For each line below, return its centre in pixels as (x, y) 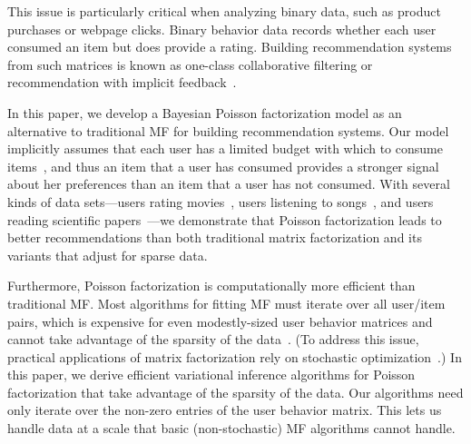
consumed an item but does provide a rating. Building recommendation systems (230, 47)
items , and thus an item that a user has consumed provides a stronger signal (223, 166)
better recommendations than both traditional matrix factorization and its (215, 237)
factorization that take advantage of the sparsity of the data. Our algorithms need (235, 392)
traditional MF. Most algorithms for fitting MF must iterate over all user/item (226, 303)
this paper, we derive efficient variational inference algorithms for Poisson (211, 375)
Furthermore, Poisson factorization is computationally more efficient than (211, 286)
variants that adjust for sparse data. (108, 255)
